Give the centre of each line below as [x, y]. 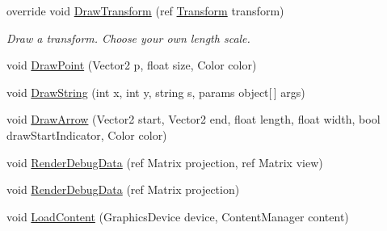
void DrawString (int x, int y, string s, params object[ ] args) [156, 92]
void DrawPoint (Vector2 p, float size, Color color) [132, 65]
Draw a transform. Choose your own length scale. [128, 38]
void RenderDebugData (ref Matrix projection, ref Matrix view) [165, 162]
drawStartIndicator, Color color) [87, 134]
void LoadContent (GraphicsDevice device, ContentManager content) [178, 216]
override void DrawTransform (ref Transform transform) [145, 10]
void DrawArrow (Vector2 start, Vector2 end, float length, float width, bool [193, 119]
